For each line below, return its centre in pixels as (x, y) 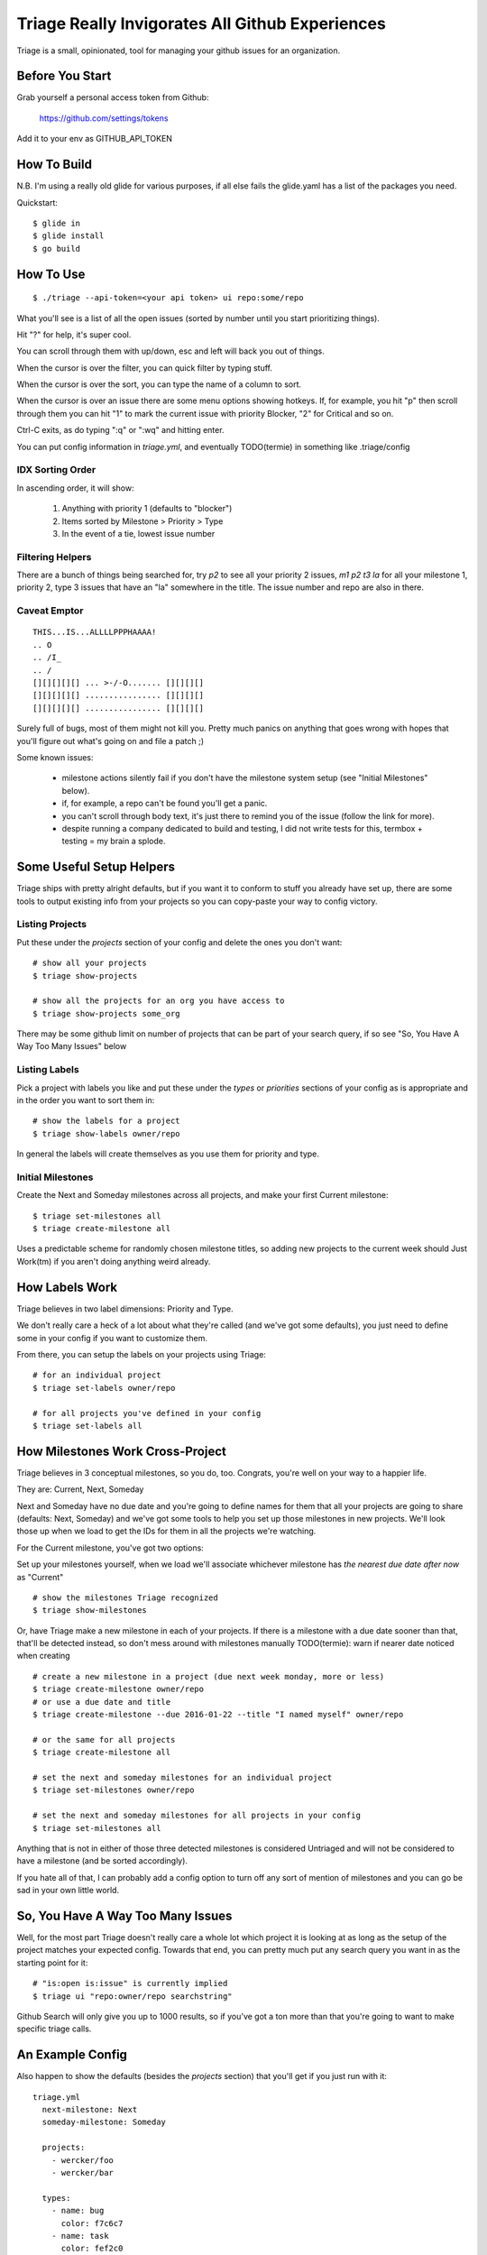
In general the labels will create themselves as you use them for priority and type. (168, 1154)
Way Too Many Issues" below (72, 1046)
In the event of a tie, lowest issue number (138, 533)
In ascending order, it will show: (75, 488)
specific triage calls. (54, 2029)
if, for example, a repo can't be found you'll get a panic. (165, 804)
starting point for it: (52, 1963)
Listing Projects (52, 925)
